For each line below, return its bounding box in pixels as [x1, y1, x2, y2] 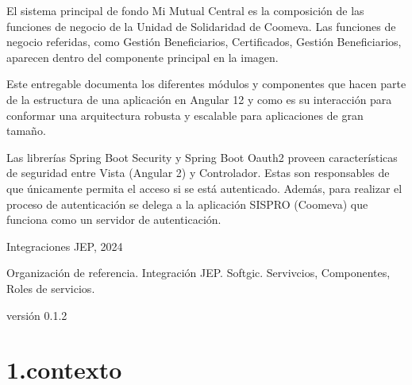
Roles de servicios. [6, 279, 95, 296]
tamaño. [6, 122, 46, 139]
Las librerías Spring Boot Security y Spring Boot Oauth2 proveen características [6, 148, 398, 165]
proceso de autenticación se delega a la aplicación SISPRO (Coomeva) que [6, 195, 368, 212]
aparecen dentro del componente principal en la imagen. [6, 48, 279, 65]
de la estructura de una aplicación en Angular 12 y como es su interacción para [6, 90, 392, 107]
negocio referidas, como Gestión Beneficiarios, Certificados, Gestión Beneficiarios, [6, 33, 402, 50]
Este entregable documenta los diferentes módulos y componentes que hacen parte [6, 75, 406, 92]
